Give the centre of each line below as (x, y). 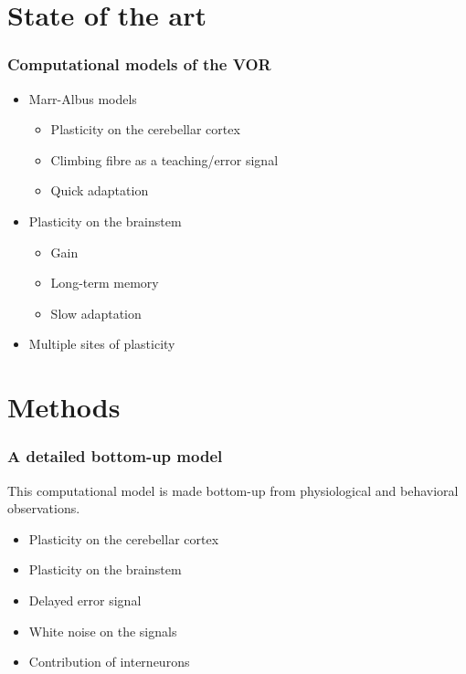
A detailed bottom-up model (115, 456)
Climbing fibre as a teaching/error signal (164, 159)
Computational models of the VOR (139, 64)
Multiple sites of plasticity (102, 344)
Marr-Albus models (83, 98)
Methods (64, 407)
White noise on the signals (103, 631)
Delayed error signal (85, 600)
